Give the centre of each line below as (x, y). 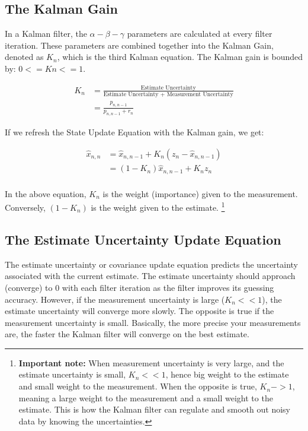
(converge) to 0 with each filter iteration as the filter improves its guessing (139, 287)
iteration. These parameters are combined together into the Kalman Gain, (139, 45)
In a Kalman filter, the (46, 34)
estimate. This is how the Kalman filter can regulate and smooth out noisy (154, 409)
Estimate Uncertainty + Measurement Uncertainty (168, 95)
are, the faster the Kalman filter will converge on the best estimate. (127, 334)
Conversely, (25, 207)
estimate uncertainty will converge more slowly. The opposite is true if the (139, 311)
